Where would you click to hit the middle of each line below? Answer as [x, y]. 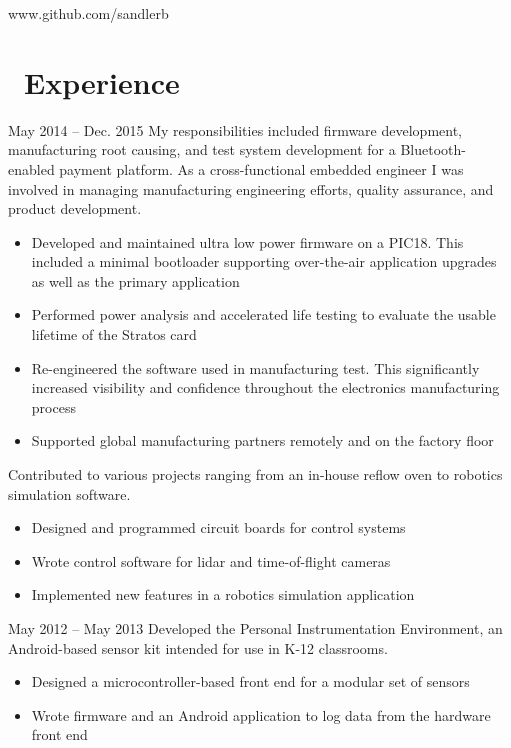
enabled [31, 168]
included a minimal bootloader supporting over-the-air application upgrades [264, 261]
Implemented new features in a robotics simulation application [223, 594]
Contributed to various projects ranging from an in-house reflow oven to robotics [255, 474]
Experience [102, 81]
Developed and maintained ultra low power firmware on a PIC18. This [247, 241]
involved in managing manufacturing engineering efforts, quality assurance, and [251, 188]
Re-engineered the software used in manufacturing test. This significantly [255, 367]
